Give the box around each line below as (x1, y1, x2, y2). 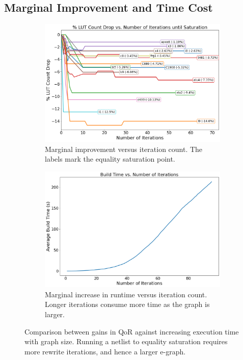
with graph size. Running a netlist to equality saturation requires (24, 336, 228, 347)
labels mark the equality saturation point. (45, 153, 175, 164)
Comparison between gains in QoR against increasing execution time (24, 326, 239, 337)
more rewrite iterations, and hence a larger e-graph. (24, 346, 186, 356)
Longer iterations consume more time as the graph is (45, 299, 210, 310)
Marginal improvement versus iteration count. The (45, 143, 203, 154)
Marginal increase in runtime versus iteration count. (45, 289, 207, 299)
